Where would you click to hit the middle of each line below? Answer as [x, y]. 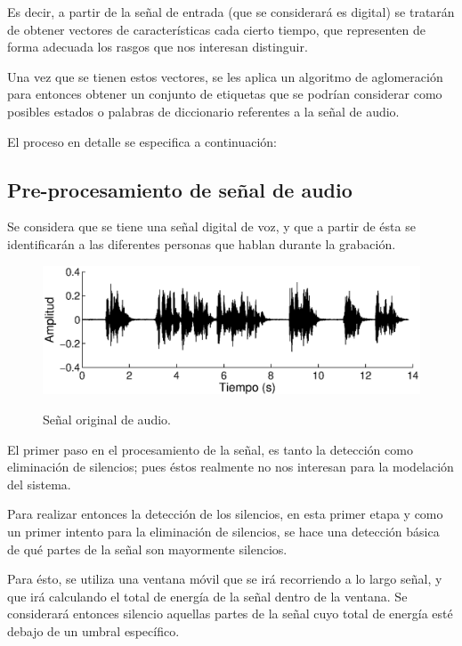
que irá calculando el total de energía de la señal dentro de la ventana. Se [207, 596]
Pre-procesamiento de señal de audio [180, 189]
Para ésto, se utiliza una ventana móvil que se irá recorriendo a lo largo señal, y [225, 579]
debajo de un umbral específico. [93, 631]
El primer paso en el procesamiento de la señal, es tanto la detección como [210, 449]
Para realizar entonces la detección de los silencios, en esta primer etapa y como [225, 514]
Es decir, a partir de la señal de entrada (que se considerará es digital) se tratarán [231, 12]
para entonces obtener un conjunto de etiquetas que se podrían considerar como [225, 94]
